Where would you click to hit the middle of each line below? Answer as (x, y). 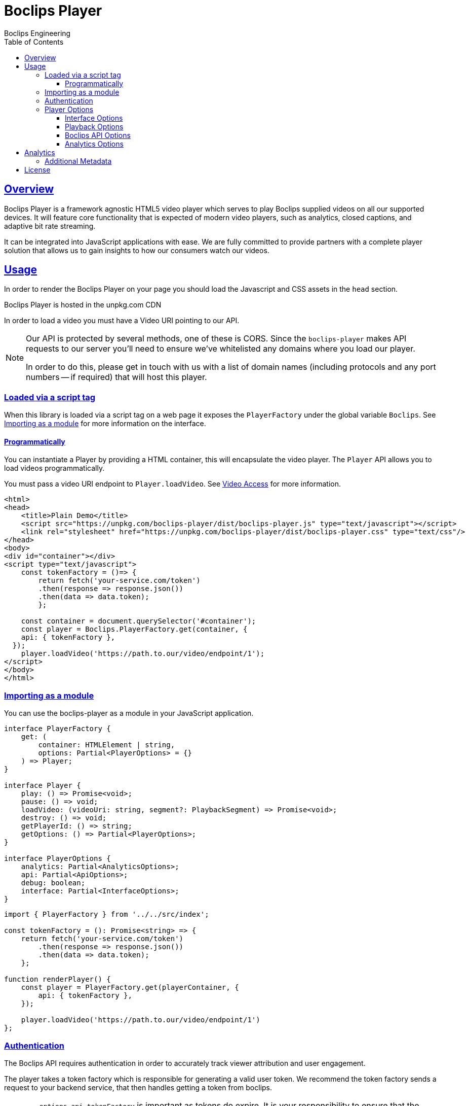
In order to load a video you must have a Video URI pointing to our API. (122, 321)
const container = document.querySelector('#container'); (139, 621)
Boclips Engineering (37, 33)
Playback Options (94, 126)
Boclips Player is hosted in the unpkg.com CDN (83, 305)
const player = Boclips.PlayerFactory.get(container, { (134, 629)
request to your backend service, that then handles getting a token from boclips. (138, 1087)
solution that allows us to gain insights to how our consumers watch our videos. (137, 250)
